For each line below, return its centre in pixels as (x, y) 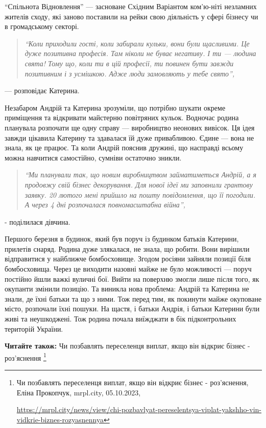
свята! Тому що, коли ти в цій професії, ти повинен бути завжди (129, 63)
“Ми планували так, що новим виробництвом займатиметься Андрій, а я (141, 175)
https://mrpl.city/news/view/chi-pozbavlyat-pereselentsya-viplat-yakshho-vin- (139, 409)
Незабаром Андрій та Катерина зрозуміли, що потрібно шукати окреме (115, 107)
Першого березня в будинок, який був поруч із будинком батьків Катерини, (122, 239)
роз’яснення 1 (26, 357)
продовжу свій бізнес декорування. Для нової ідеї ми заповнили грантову (139, 184)
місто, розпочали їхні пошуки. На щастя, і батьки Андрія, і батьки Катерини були (132, 309)
